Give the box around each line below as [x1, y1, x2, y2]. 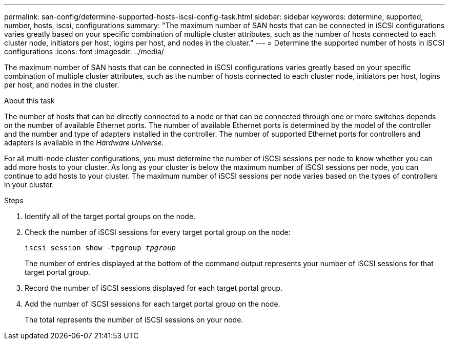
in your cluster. [4, 180, 54, 189]
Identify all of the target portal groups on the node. [25, 212, 196, 221]
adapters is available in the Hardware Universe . [4, 138, 164, 147]
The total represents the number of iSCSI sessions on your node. [25, 315, 243, 324]
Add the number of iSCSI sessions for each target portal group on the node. [25, 299, 280, 308]
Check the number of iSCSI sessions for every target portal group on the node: [25, 228, 291, 236]
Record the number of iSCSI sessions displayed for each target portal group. [25, 284, 283, 292]
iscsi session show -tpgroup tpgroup [25, 244, 176, 252]
